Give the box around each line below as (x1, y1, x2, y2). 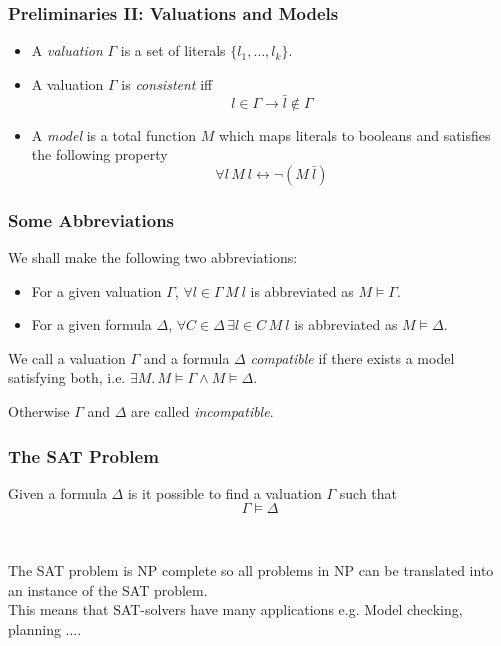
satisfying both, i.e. (8, 367, 126, 388)
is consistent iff (121, 73, 213, 94)
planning (8, 618, 61, 639)
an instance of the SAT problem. (8, 579, 208, 600)
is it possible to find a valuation (127, 482, 322, 503)
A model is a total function (31, 124, 197, 145)
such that (339, 482, 398, 503)
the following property (31, 144, 168, 165)
